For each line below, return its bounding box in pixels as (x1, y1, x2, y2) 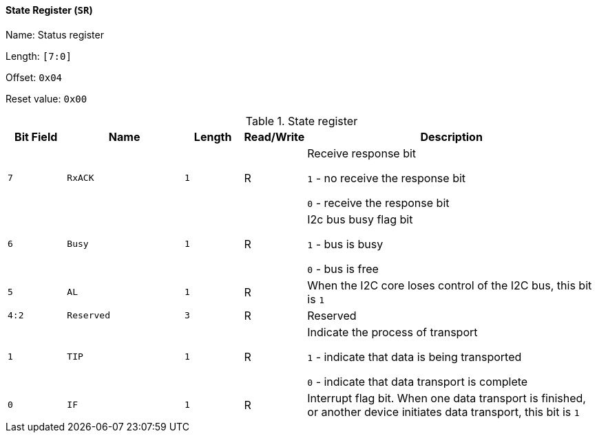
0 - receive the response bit (307, 195, 450, 210)
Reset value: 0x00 (6, 92, 87, 105)
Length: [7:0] (6, 50, 72, 62)
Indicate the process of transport (307, 325, 478, 339)
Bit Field (14, 129, 58, 144)
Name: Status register (6, 28, 104, 41)
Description (420, 129, 483, 144)
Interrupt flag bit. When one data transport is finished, (307, 391, 586, 405)
